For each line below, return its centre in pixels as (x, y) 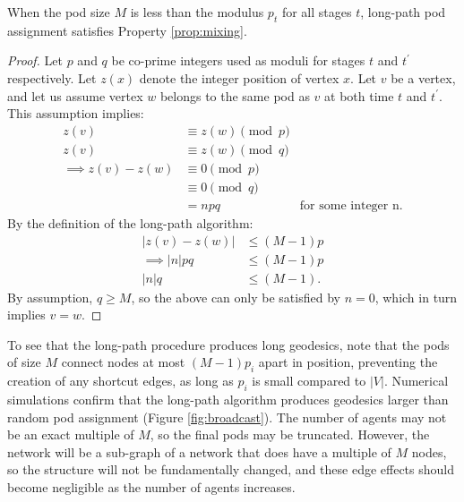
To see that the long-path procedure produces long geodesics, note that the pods (228, 344)
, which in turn (416, 297)
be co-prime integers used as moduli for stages (238, 60)
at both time (359, 95)
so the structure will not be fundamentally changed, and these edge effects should (231, 469)
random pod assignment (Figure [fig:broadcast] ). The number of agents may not (227, 417)
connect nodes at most (123, 362)
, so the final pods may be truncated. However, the (290, 434)
